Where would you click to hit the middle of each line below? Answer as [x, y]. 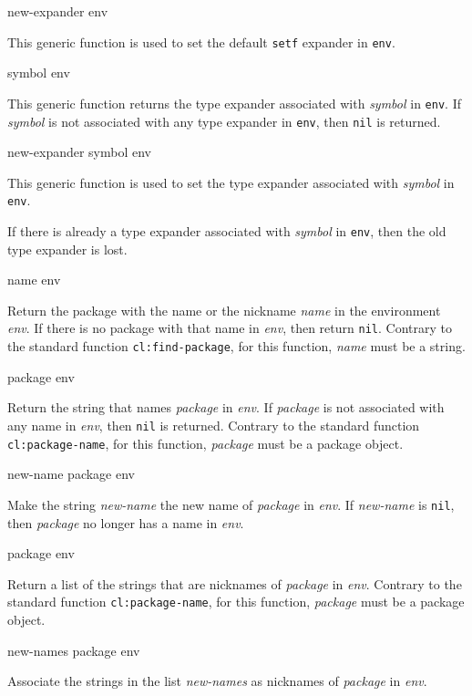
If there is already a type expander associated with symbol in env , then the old [227, 231]
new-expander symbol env [80, 152]
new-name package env [71, 474]
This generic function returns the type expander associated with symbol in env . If [234, 103]
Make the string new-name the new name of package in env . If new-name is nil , [231, 504]
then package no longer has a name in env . [126, 522]
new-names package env [74, 650]
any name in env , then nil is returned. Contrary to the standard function [214, 425]
